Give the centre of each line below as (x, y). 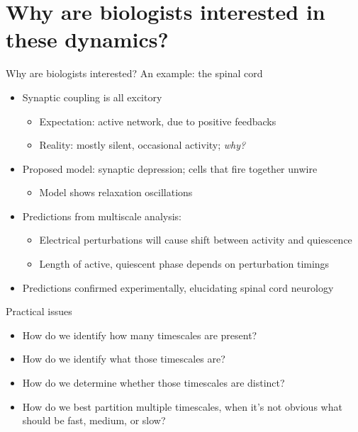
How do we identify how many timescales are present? (140, 335)
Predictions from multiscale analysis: (102, 216)
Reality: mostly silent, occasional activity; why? (142, 145)
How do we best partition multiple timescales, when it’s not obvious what (182, 406)
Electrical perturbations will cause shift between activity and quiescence (196, 240)
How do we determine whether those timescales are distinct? (153, 383)
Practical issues (39, 311)
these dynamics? (87, 39)
